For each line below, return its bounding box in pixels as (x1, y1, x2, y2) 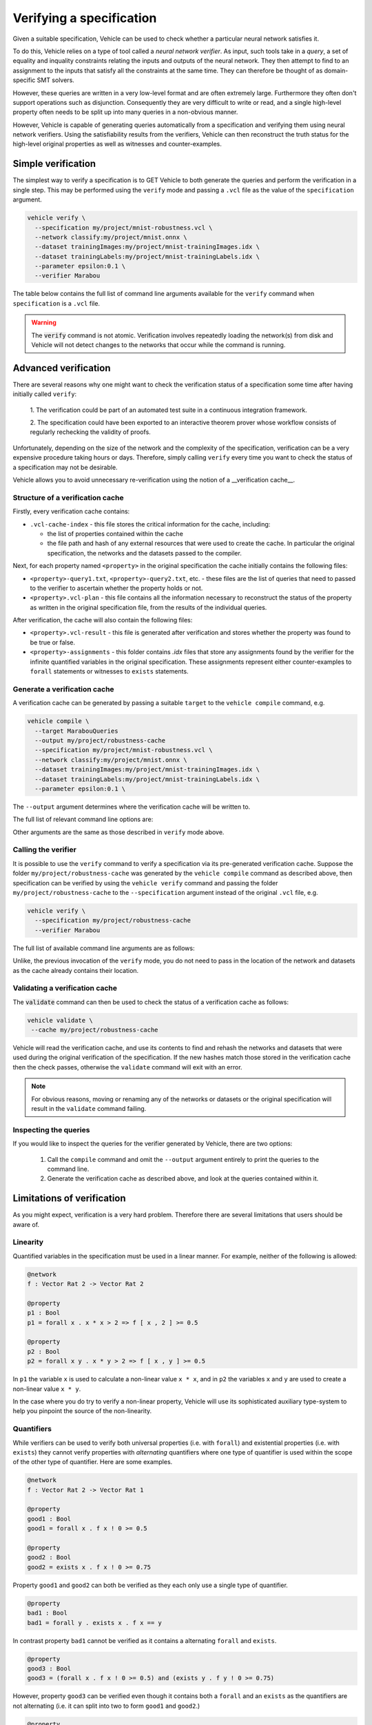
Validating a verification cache (12, 983, 117, 993)
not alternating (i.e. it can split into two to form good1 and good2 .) (12, 1702, 200, 1710)
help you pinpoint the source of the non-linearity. (12, 1407, 152, 1415)
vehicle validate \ (27, 1016, 93, 1024)
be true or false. (30, 638, 76, 647)
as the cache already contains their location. (12, 966, 139, 974)
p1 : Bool (27, 1309, 61, 1317)
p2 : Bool (27, 1348, 61, 1355)
